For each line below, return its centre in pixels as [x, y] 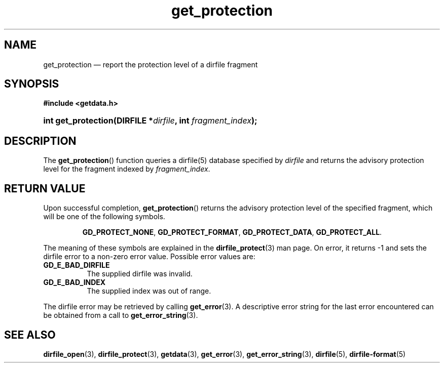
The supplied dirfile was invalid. [140, 274]
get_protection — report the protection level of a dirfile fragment [151, 64]
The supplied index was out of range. [149, 291]
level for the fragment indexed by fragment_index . [127, 169]
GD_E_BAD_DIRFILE [77, 265]
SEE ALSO [30, 335]
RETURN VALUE [45, 188]
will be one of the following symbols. [104, 217]
